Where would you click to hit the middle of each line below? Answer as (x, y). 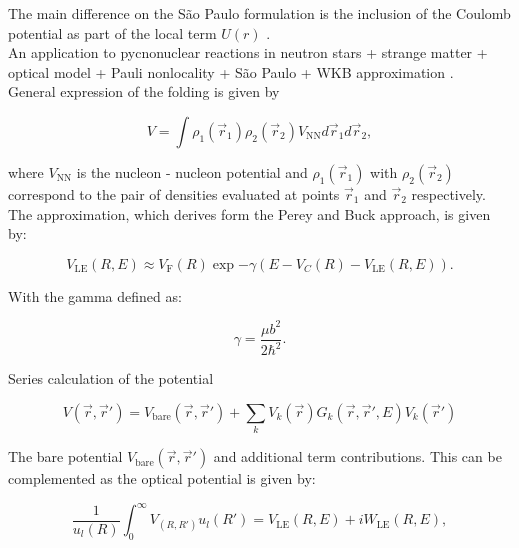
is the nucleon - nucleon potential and (192, 171)
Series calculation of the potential (111, 378)
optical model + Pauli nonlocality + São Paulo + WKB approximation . (231, 71)
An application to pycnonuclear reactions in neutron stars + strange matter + (248, 52)
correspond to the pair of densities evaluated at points (174, 193)
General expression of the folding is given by (144, 91)
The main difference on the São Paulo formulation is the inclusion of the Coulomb (259, 13)
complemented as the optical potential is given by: (162, 478)
